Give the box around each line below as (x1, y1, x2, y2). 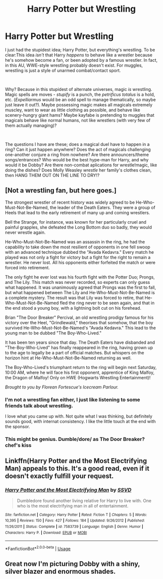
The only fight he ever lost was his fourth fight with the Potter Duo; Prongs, (5, 274, 155, 280)
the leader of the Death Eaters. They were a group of (49, 204, 156, 210)
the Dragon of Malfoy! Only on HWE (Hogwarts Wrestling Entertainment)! (5, 374, 151, 380)
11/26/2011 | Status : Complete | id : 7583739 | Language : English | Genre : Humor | (5, 524, 144, 529)
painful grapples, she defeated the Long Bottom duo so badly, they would (5, 224, 152, 230)
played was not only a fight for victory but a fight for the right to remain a (5, 254, 151, 260)
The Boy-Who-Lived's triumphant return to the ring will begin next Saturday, (5, 364, 157, 370)
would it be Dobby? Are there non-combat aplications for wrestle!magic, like (5, 162, 157, 168)
